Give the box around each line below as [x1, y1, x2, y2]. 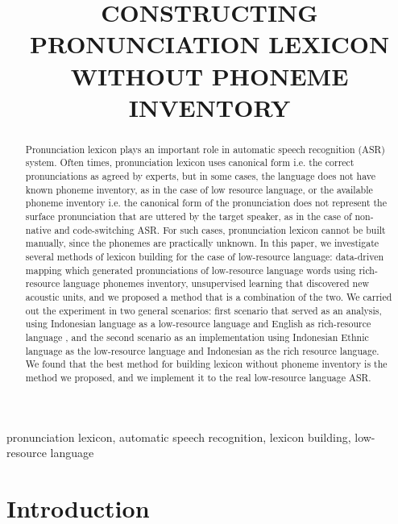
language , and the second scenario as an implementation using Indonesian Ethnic [25, 330, 369, 343]
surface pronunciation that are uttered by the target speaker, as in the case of [25, 210, 352, 223]
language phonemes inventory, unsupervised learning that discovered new [63, 277, 370, 290]
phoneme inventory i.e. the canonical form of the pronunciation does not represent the [25, 196, 387, 210]
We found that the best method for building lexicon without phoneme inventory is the [25, 357, 388, 371]
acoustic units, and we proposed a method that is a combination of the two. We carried [25, 289, 392, 303]
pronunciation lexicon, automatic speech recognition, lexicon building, [6, 428, 351, 445]
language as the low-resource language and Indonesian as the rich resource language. [25, 343, 379, 357]
